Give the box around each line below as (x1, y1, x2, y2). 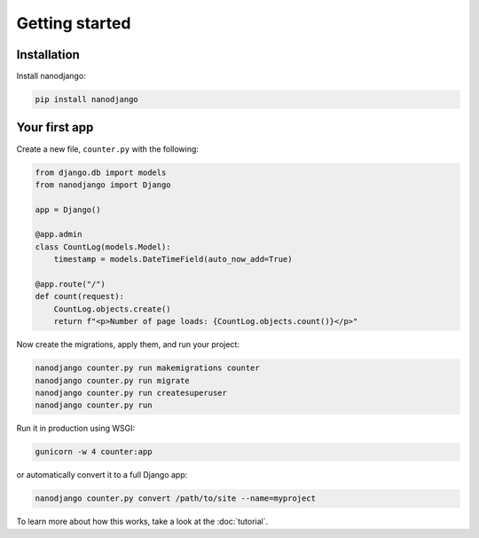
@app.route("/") (35, 280, 106, 289)
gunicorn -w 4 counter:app (35, 447, 153, 457)
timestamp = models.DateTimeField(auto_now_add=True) (53, 254, 293, 265)
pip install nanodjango (35, 94, 139, 105)
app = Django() (35, 204, 101, 215)
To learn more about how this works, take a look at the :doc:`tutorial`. (16, 516, 269, 527)
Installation (16, 47, 80, 62)
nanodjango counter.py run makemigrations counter (35, 363, 261, 373)
